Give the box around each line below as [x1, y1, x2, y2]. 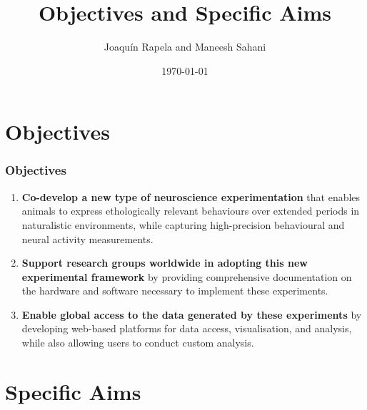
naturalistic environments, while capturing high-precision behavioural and [21, 217, 345, 232]
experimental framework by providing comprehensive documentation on [21, 269, 352, 284]
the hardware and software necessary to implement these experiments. [21, 283, 328, 298]
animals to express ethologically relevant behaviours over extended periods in [21, 203, 360, 218]
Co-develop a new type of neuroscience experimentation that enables [21, 189, 361, 204]
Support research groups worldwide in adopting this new [21, 255, 308, 270]
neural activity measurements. [21, 231, 154, 246]
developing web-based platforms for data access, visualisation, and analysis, [21, 321, 352, 336]
